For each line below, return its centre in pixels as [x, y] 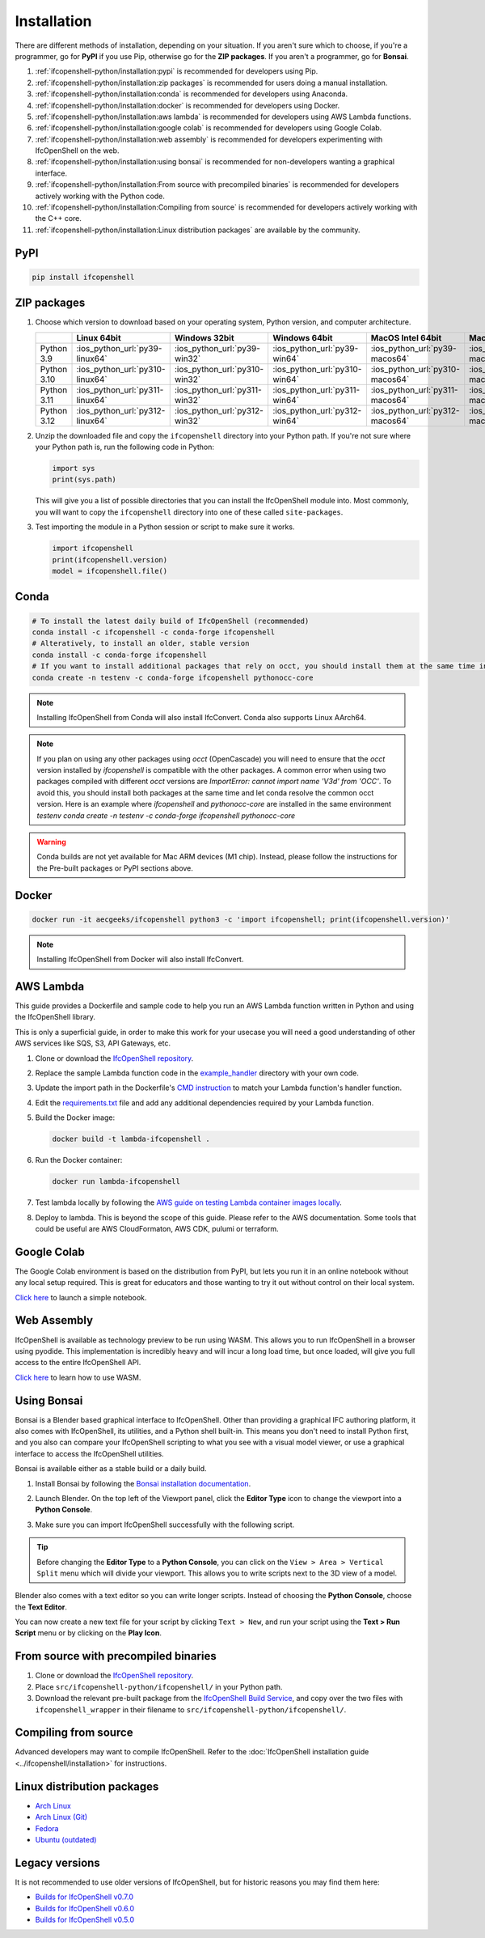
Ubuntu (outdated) [66, 1839]
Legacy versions [57, 1862]
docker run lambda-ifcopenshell [116, 1182]
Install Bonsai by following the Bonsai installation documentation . [143, 1483]
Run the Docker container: [79, 1160]
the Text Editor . [41, 1607]
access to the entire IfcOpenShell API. [78, 1363]
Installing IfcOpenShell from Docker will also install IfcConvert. [140, 960]
